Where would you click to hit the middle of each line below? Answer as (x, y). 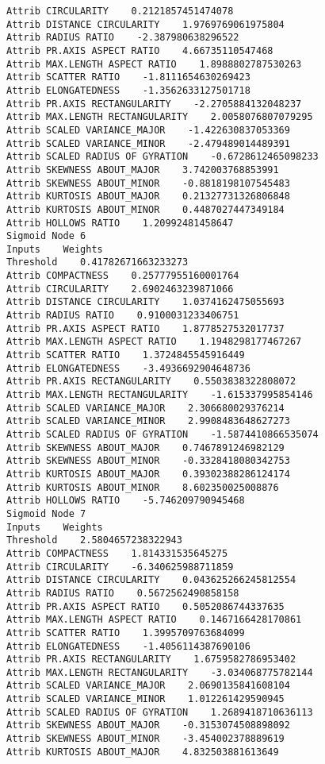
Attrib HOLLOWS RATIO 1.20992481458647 (120, 223)
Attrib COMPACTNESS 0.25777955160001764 (123, 276)
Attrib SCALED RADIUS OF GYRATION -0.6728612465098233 (162, 157)
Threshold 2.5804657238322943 (94, 540)
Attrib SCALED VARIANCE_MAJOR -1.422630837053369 (148, 130)
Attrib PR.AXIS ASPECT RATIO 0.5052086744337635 (145, 606)
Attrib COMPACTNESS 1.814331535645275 (117, 553)
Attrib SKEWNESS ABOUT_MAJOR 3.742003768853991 (143, 170)
